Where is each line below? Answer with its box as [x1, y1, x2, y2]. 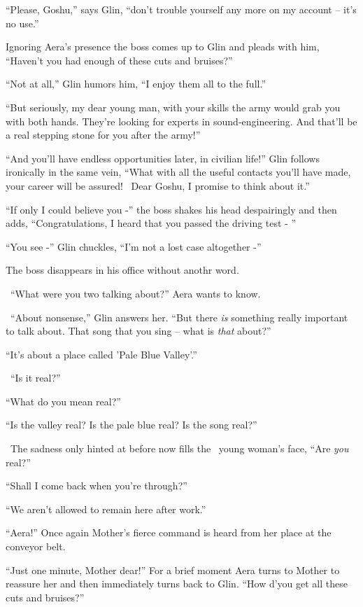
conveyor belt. [6, 539, 66, 554]
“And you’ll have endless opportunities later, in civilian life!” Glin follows [6, 151, 320, 165]
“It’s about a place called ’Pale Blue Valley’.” [6, 347, 197, 361]
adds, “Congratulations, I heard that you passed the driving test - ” [6, 216, 297, 230]
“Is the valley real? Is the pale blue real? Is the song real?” [6, 417, 257, 432]
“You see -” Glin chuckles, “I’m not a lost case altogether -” [6, 239, 262, 253]
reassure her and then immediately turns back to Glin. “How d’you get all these [6, 576, 348, 591]
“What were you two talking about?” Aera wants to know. [10, 286, 261, 300]
